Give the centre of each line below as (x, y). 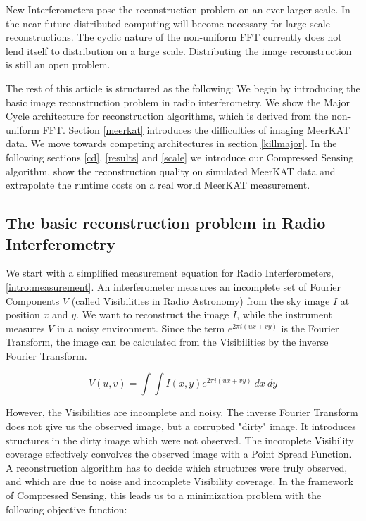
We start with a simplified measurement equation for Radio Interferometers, (170, 273)
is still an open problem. (58, 64)
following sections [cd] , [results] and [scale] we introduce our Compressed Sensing (180, 157)
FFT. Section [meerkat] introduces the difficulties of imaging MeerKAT (196, 129)
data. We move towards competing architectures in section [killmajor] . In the (171, 143)
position (23, 314)
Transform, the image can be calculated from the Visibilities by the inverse (167, 342)
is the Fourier (310, 328)
